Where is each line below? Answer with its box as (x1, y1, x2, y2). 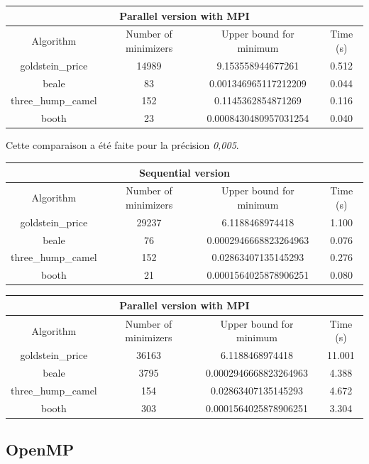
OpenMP (6, 438, 75, 460)
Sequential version (139, 165, 230, 179)
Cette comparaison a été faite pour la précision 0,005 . (6, 138, 239, 153)
